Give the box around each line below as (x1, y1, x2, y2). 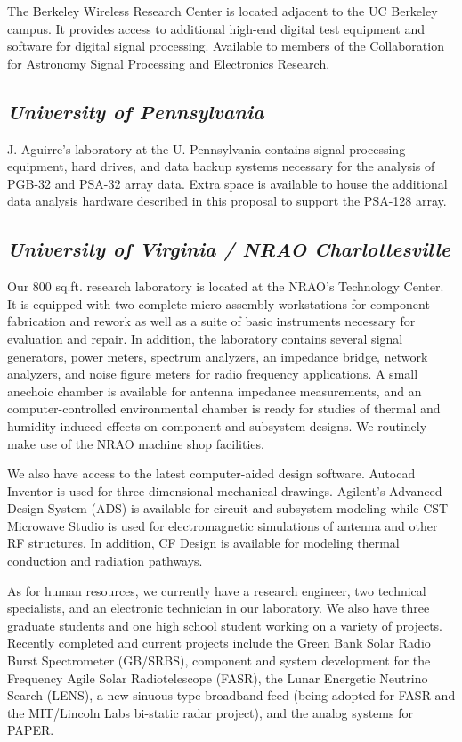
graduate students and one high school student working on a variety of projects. (7, 616, 443, 634)
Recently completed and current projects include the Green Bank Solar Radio (7, 633, 431, 652)
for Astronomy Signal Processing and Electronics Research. (7, 53, 330, 72)
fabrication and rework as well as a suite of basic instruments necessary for (7, 312, 416, 330)
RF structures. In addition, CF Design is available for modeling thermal (7, 534, 400, 552)
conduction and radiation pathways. (7, 551, 203, 570)
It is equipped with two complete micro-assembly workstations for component (7, 294, 430, 313)
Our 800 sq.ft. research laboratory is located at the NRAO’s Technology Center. (7, 277, 444, 296)
